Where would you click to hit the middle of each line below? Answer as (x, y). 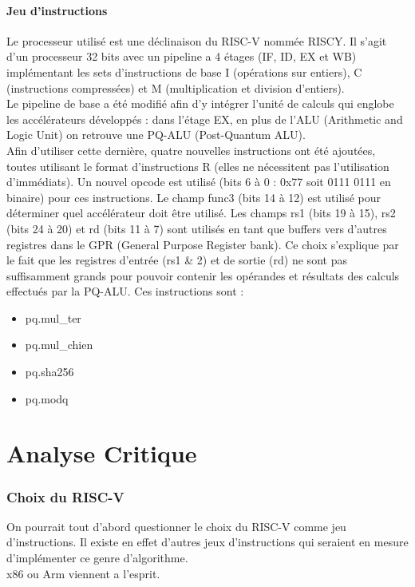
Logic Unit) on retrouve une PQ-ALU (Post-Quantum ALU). (156, 135)
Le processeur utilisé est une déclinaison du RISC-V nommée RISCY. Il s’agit (197, 40)
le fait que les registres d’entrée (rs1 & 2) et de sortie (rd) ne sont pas (177, 260)
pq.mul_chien (59, 345)
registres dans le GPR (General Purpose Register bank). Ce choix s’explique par (203, 244)
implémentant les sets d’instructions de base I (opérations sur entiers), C (184, 71)
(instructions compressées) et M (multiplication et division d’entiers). (176, 87)
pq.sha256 (49, 372)
